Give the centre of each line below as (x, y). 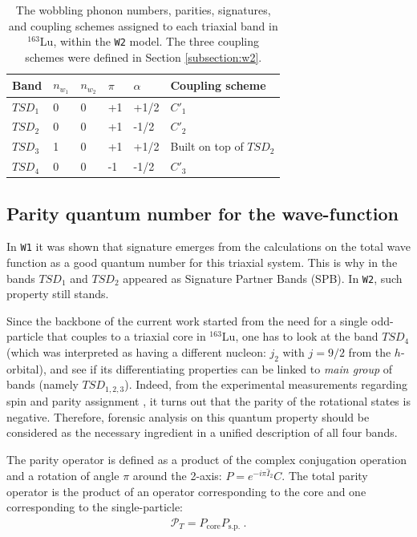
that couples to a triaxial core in (126, 336)
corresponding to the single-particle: (95, 507)
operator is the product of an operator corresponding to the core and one (186, 491)
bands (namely (43, 384)
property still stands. (58, 294)
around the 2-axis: (177, 475)
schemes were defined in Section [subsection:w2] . (144, 57)
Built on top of (207, 146)
